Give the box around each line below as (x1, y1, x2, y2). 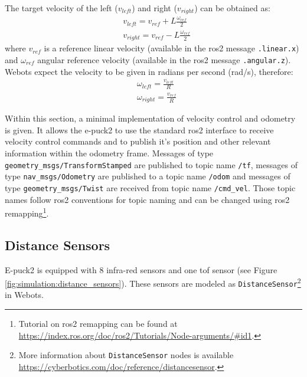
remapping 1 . (5, 205, 49, 219)
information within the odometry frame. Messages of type (5, 146, 214, 159)
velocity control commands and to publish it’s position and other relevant (5, 135, 271, 147)
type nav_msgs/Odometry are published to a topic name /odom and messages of (5, 170, 290, 182)
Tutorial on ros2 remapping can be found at (18, 317, 178, 330)
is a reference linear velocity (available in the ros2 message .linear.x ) (44, 42, 299, 54)
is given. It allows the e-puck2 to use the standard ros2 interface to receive (5, 123, 274, 136)
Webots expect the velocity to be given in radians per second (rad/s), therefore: (5, 65, 293, 77)
